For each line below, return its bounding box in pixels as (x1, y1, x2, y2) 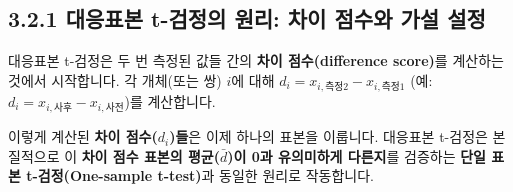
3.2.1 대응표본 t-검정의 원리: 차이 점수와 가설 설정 (8, 3, 486, 34)
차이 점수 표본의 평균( (81, 145, 220, 166)
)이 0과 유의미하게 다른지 (227, 145, 387, 166)
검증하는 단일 (404, 145, 486, 166)
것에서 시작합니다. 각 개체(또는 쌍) (8, 69, 222, 90)
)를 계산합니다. (124, 90, 216, 111)
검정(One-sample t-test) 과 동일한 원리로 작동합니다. (37, 165, 374, 186)
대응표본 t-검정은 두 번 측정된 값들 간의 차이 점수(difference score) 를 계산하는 (8, 50, 504, 71)
